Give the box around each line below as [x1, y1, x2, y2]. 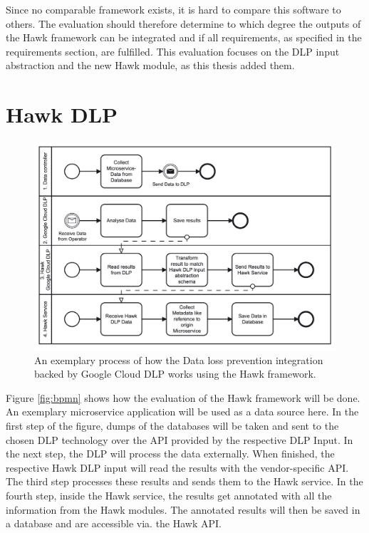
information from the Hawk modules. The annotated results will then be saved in [6, 502, 360, 517]
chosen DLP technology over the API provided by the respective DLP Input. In [6, 432, 353, 447]
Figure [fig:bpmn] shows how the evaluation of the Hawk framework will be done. [6, 390, 360, 405]
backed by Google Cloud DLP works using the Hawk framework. [34, 366, 316, 381]
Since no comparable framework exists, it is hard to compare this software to [6, 2, 341, 16]
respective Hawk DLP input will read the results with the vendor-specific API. [6, 460, 349, 475]
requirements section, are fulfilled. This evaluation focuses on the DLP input [6, 43, 340, 58]
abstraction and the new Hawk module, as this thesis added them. [6, 58, 295, 73]
